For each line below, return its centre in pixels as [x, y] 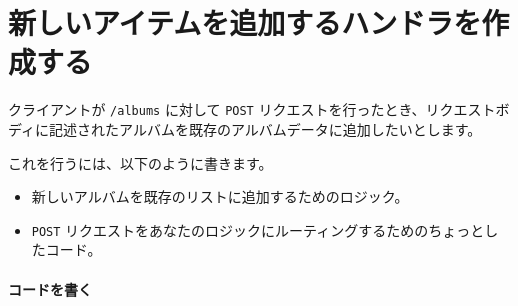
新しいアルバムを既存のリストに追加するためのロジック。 [220, 196]
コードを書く [50, 288]
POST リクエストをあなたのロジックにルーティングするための [230, 229]
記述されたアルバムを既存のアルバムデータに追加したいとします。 [265, 128]
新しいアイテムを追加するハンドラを [245, 22]
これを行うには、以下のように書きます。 [140, 162]
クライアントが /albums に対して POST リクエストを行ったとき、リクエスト [252, 109]
